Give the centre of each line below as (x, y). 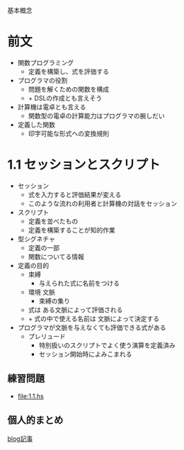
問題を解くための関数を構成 (69, 89)
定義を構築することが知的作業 (71, 230)
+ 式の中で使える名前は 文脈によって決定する (94, 318)
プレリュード (47, 336)
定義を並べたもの (53, 221)
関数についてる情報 (56, 257)
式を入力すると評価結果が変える (75, 194)
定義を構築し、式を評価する (69, 71)
